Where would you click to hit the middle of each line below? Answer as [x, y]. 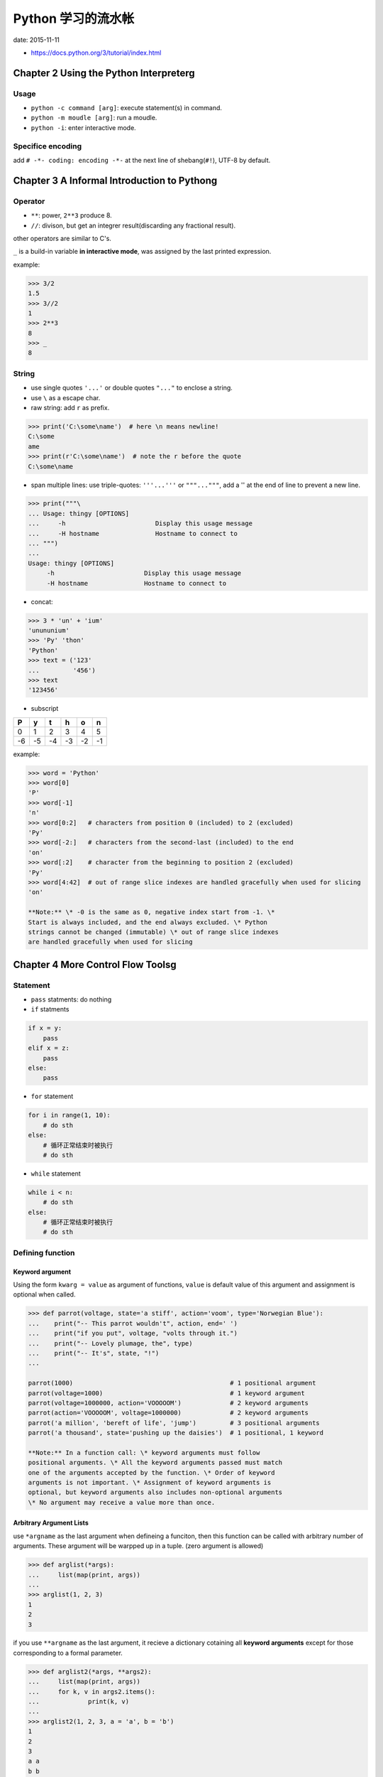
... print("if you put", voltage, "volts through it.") [133, 1333]
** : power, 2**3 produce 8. [72, 215]
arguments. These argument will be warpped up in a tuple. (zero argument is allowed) [138, 1546]
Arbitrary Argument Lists [51, 1523]
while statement [56, 1174]
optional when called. [44, 1294]
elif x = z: [49, 1048]
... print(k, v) [79, 1702]
